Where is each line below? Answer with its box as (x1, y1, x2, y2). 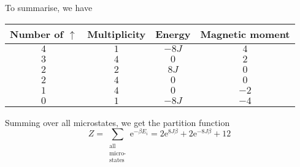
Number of (10, 26, 64, 41)
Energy (155, 26, 191, 41)
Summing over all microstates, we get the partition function (5, 116, 230, 128)
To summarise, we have (5, 1, 93, 13)
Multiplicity (87, 26, 146, 41)
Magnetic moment (200, 26, 290, 41)
